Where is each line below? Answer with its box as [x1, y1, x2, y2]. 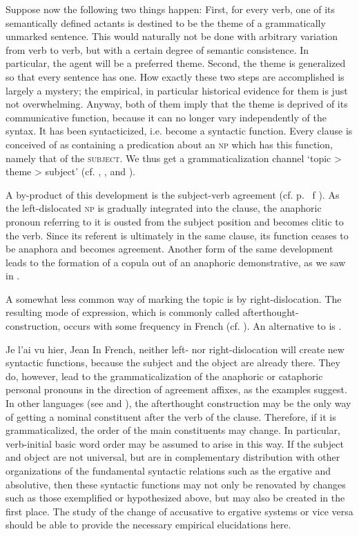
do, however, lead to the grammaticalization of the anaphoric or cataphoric [6, 368, 323, 383]
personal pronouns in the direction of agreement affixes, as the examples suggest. [6, 382, 347, 397]
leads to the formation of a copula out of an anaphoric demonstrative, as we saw [6, 255, 346, 269]
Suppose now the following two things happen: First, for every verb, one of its [6, 2, 336, 16]
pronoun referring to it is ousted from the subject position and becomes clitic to [6, 214, 344, 228]
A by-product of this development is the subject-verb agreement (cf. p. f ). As [6, 187, 340, 201]
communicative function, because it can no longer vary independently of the [6, 110, 327, 124]
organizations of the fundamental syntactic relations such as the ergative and [6, 464, 331, 477]
